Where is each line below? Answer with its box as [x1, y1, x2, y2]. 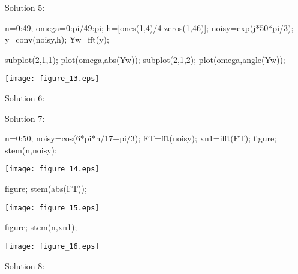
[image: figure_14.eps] [5, 165, 100, 174]
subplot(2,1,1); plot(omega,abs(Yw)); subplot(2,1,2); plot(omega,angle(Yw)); [5, 53, 285, 65]
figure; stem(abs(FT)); [5, 182, 87, 195]
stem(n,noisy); [5, 143, 57, 156]
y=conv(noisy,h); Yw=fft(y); [5, 33, 109, 46]
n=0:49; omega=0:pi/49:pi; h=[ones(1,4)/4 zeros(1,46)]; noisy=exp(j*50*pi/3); [5, 21, 294, 34]
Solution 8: [5, 259, 45, 272]
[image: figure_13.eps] [5, 74, 100, 83]
